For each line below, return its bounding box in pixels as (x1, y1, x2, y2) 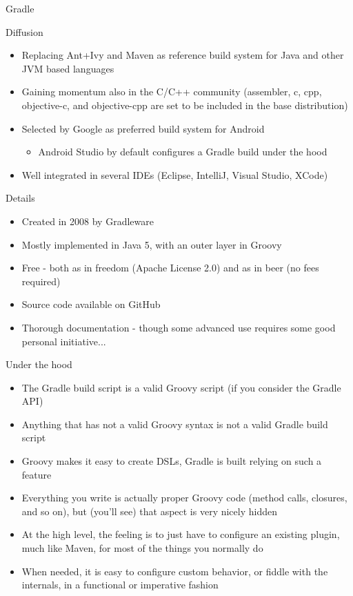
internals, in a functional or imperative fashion (21, 577, 219, 592)
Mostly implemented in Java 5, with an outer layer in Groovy (21, 237, 282, 251)
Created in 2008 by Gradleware (21, 213, 154, 228)
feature (21, 467, 52, 481)
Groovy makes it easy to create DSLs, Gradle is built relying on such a (21, 454, 322, 468)
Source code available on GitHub (21, 297, 161, 311)
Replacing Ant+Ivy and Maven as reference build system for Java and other (21, 48, 344, 62)
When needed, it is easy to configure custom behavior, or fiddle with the (21, 564, 328, 578)
